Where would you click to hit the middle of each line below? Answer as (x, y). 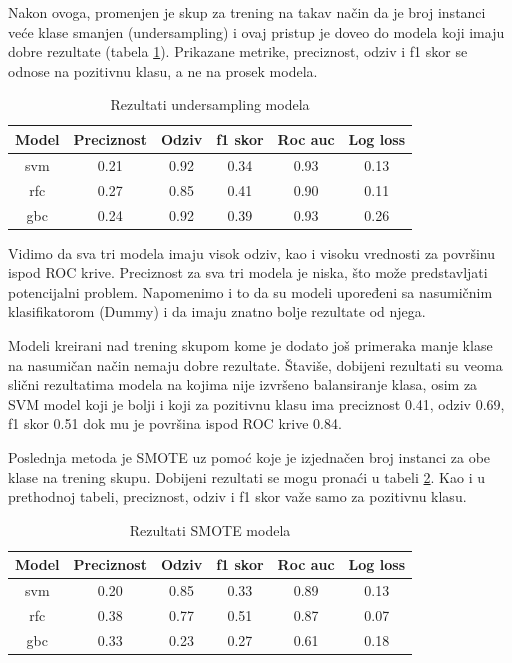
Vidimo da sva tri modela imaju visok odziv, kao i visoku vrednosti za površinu (252, 252)
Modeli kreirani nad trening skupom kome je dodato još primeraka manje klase (250, 344)
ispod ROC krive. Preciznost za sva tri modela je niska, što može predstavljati (248, 272)
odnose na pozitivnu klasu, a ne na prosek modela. (163, 70)
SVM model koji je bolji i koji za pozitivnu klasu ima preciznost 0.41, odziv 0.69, (256, 403)
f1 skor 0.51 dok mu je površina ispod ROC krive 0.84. (175, 423)
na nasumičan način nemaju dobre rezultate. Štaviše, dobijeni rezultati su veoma (255, 364)
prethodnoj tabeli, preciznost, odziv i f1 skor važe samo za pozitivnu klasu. (237, 496)
